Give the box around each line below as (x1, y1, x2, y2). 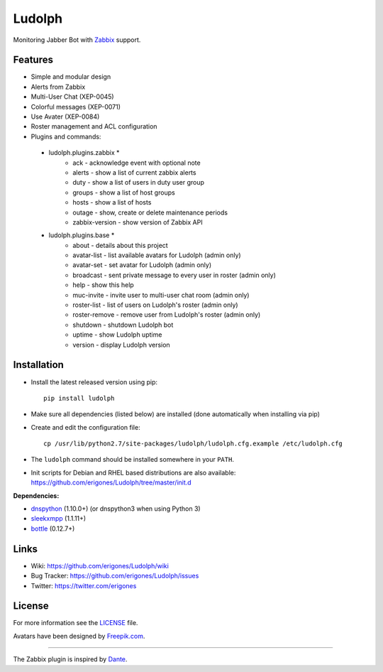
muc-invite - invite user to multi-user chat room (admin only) (72, 291, 250, 299)
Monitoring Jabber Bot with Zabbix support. (13, 36, 141, 44)
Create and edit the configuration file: (30, 423, 141, 431)
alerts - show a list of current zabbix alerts (72, 168, 196, 177)
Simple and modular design (30, 72, 111, 81)
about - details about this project (72, 241, 168, 249)
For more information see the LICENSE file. (13, 619, 138, 627)
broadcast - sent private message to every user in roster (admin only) (72, 271, 277, 279)
